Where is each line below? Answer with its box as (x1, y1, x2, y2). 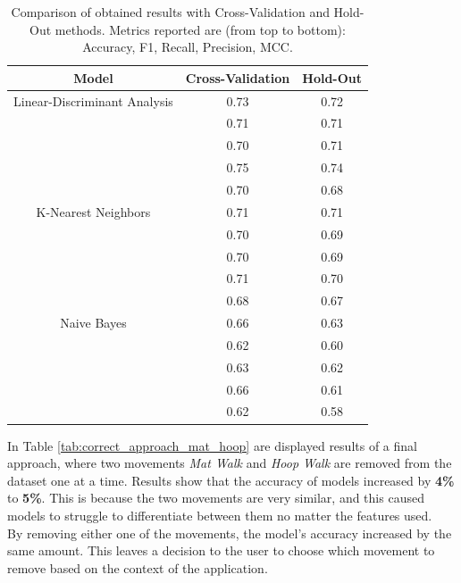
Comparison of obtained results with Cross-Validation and (11, 3, 330, 21)
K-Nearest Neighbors (36, 202, 151, 221)
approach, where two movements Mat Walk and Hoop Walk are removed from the (7, 454, 452, 472)
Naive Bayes (60, 313, 127, 332)
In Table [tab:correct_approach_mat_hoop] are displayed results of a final (7, 436, 417, 454)
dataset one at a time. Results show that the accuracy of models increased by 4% (7, 471, 455, 489)
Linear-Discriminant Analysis (13, 91, 173, 110)
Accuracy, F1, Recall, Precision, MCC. (82, 37, 293, 56)
